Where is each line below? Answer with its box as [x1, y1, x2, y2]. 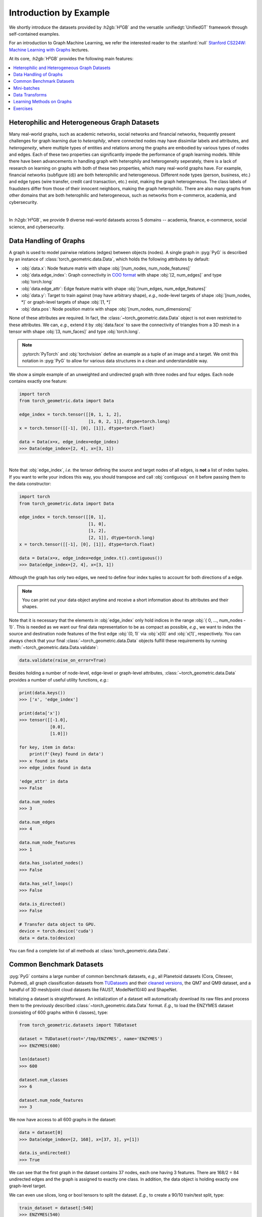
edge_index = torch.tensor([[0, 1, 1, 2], [19, 412, 122, 417]
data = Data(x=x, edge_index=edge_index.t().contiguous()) [19, 555, 163, 561]
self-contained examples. [9, 31, 60, 37]
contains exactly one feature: [9, 378, 67, 384]
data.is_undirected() [19, 1150, 71, 1156]
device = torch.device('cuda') [19, 928, 94, 934]
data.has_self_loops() [19, 881, 73, 886]
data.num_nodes [19, 799, 55, 804]
